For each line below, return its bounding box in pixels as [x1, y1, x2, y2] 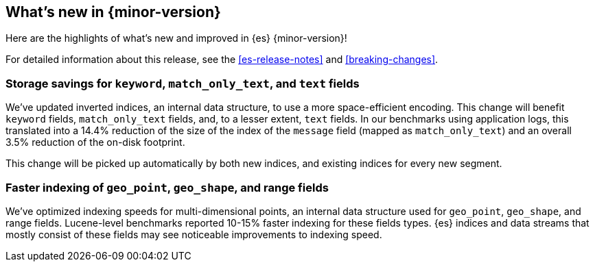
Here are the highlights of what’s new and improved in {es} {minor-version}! [5, 32, 347, 44]
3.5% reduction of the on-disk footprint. [5, 136, 185, 149]
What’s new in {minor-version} [5, 3, 221, 21]
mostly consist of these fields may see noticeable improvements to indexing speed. [5, 228, 382, 240]
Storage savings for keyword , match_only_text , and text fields [5, 76, 360, 90]
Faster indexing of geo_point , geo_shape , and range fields [5, 180, 329, 194]
